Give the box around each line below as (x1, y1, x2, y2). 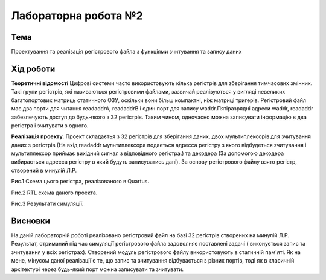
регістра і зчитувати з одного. (11, 121, 89, 129)
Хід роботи (11, 63, 56, 74)
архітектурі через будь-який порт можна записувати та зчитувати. (11, 266, 184, 273)
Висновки (11, 215, 51, 226)
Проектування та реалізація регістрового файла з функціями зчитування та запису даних (11, 48, 242, 56)
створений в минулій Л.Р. (11, 167, 77, 174)
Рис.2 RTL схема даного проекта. (11, 189, 98, 196)
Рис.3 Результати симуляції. (11, 200, 84, 208)
